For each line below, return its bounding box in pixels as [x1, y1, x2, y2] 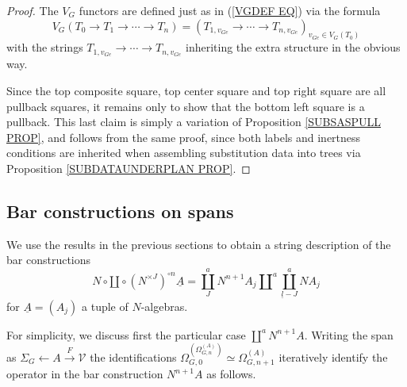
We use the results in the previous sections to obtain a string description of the [6, 236, 391, 252]
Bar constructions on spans [6, 198, 234, 223]
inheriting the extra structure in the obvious [186, 39, 401, 56]
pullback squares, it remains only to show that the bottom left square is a [6, 98, 365, 114]
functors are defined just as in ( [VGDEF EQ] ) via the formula [79, 2, 381, 18]
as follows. [206, 366, 256, 382]
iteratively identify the [278, 348, 388, 365]
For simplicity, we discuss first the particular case [6, 326, 246, 343]
